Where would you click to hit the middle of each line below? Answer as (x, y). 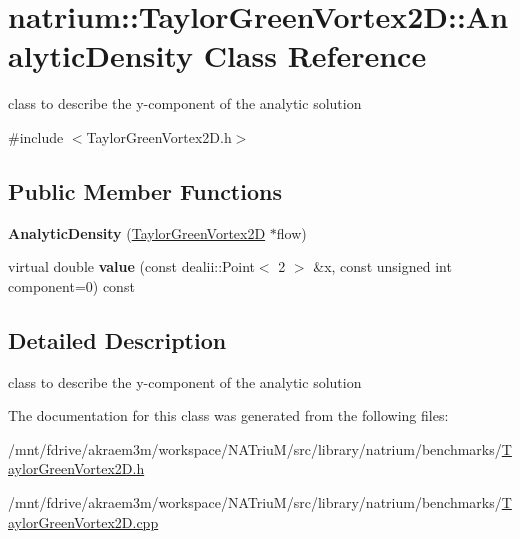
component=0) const (71, 285)
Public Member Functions (145, 190)
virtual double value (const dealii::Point (131, 266)
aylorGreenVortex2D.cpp (83, 521)
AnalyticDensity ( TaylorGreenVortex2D (137, 232)
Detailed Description (117, 339)
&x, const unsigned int (382, 266)
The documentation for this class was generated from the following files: (228, 415)
